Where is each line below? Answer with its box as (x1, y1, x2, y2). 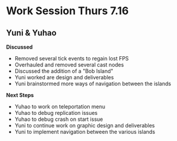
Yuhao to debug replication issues (14, 110, 98, 116)
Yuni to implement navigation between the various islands (14, 129, 155, 135)
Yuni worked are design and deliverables (14, 74, 114, 81)
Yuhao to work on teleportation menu (14, 103, 106, 110)
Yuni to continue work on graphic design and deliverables (14, 122, 155, 129)
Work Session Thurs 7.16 (6, 4, 129, 18)
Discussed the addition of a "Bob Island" (14, 68, 114, 75)
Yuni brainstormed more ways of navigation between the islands (14, 80, 171, 87)
